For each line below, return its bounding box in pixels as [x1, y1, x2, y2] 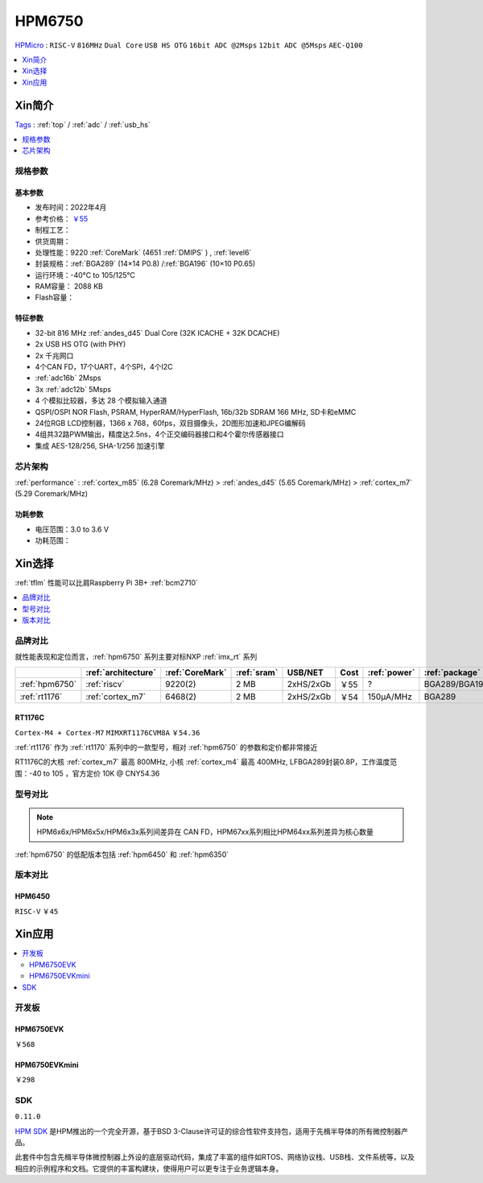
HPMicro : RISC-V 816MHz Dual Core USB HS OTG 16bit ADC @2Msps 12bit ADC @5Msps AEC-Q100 [14, 40, 363, 50]
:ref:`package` [423, 667, 481, 678]
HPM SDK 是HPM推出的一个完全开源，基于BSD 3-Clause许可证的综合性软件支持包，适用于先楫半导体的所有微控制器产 [14, 1126, 408, 1135]
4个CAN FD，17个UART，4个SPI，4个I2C [35, 362, 173, 372]
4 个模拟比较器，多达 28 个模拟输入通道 [35, 395, 168, 406]
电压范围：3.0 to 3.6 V [35, 524, 109, 534]
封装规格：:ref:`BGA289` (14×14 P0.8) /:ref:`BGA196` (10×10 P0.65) [35, 259, 256, 269]
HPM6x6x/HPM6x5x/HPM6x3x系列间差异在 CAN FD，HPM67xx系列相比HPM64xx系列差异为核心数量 [36, 827, 374, 837]
